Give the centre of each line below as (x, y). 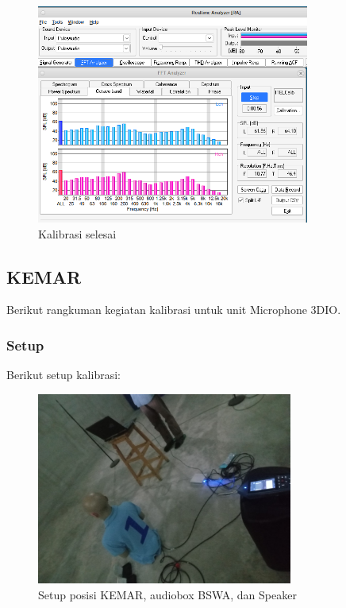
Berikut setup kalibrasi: (63, 375)
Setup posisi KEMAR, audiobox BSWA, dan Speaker (167, 594)
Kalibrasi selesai (77, 233)
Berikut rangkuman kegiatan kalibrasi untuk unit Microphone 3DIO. (174, 310)
